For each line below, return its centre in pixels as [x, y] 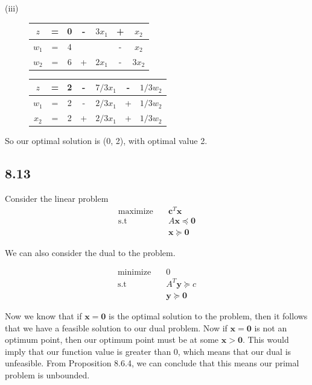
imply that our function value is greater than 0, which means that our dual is [148, 351]
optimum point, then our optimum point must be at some [112, 340]
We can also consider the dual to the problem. [90, 252]
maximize [135, 211]
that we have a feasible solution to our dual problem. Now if [116, 327]
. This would [266, 340]
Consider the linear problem [57, 198]
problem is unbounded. [47, 374]
